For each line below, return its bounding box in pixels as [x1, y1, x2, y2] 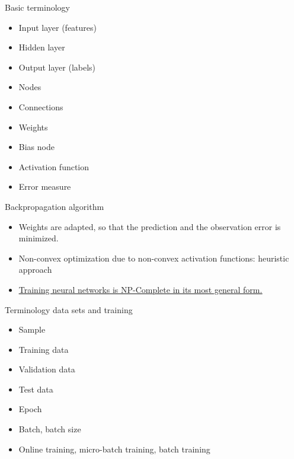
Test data [18, 383, 53, 395]
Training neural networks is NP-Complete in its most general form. [18, 283, 263, 295]
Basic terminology [5, 1, 70, 13]
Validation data [18, 363, 75, 375]
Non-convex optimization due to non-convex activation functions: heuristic [18, 251, 289, 264]
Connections [18, 100, 63, 113]
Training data [18, 343, 69, 355]
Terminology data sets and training [5, 303, 133, 315]
